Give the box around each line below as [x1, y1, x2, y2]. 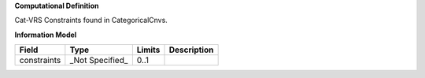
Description [168, 44, 214, 55]
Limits [136, 44, 161, 55]
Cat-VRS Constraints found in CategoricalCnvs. [14, 16, 168, 25]
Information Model [14, 30, 77, 39]
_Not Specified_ [69, 55, 128, 66]
